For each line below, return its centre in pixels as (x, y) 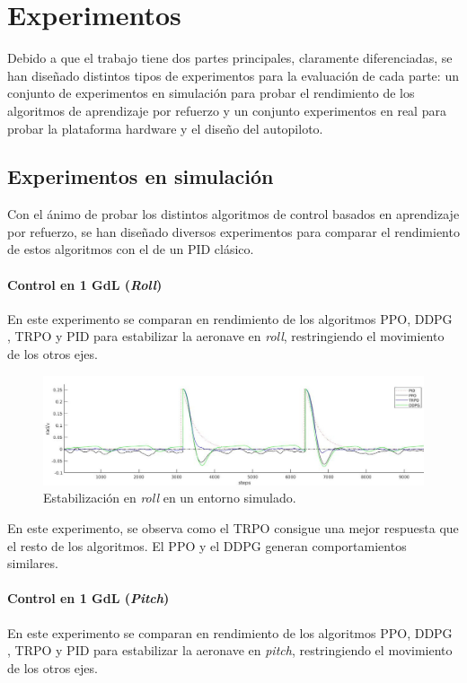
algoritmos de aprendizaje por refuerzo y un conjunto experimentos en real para (227, 110)
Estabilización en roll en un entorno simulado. (170, 498)
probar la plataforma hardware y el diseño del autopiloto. (165, 128)
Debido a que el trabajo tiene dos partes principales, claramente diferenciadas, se (230, 58)
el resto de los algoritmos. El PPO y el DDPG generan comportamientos (207, 545)
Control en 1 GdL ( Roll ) (85, 284)
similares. (33, 563)
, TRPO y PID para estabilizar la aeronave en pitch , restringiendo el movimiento (230, 650)
